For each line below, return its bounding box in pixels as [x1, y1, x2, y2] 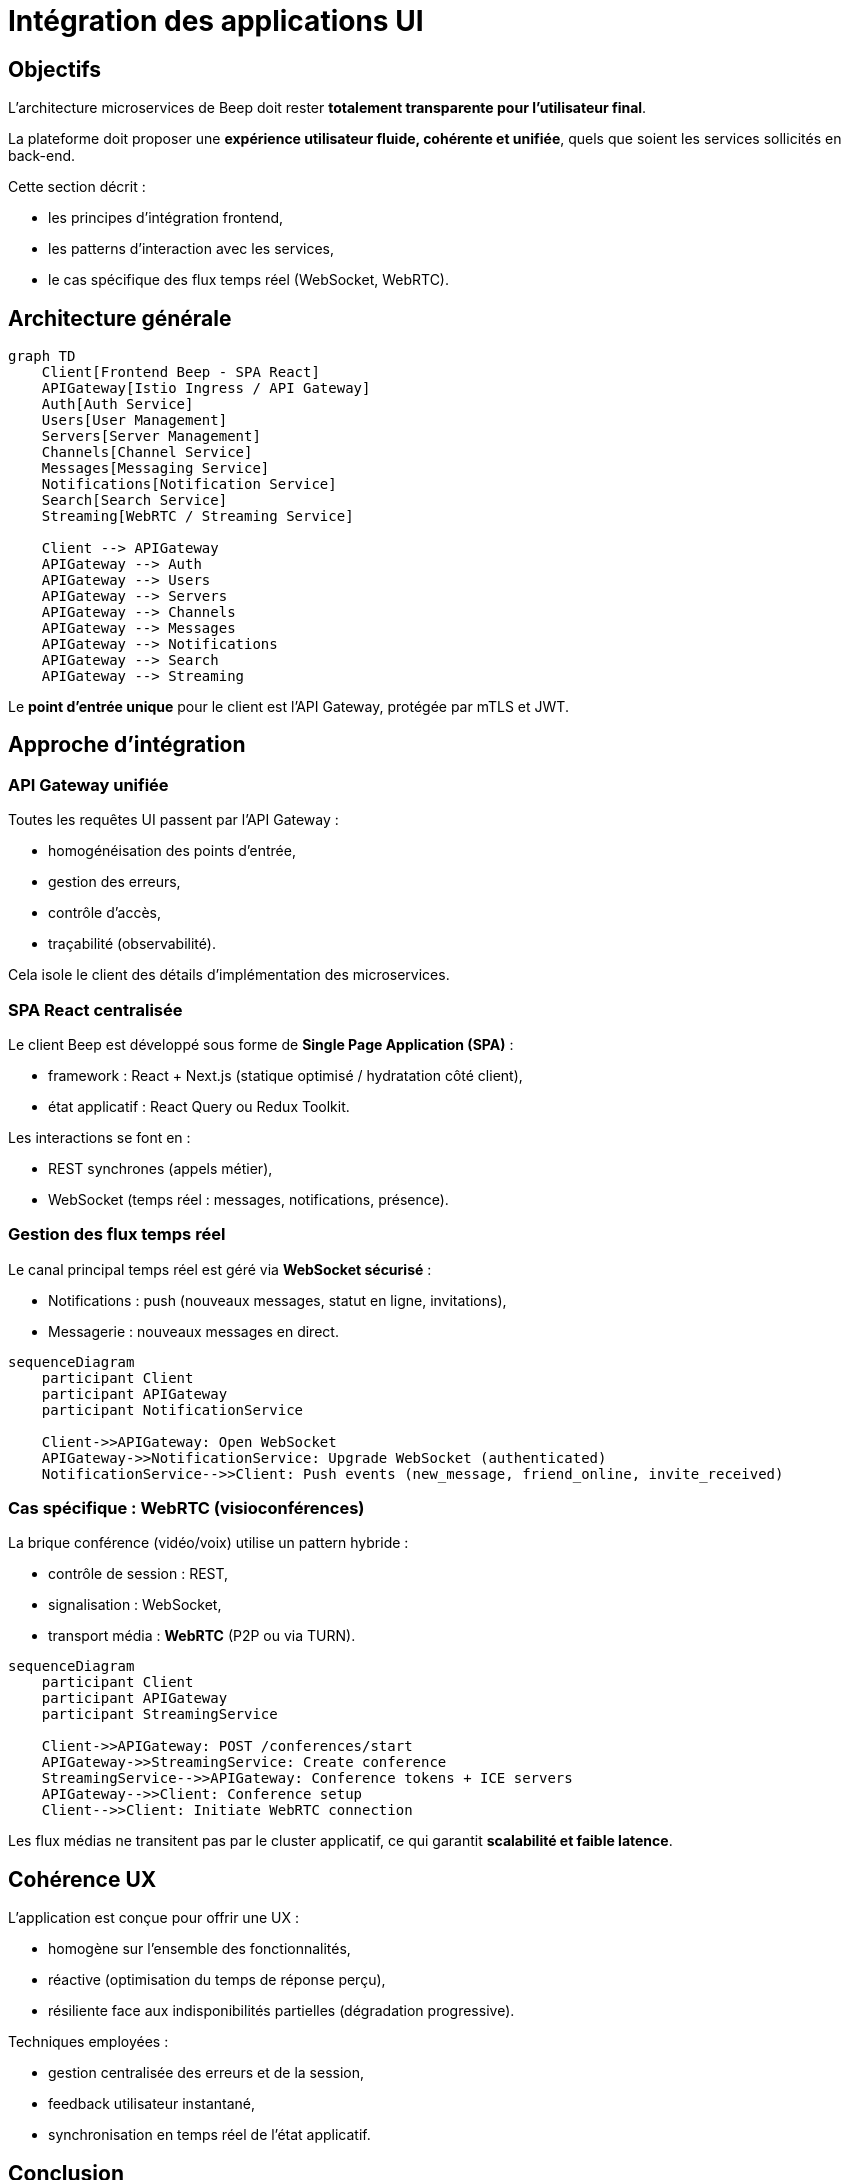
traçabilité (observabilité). [48, 935, 216, 953]
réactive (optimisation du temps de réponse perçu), [48, 1971, 386, 1989]
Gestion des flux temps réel [8, 1224, 226, 1245]
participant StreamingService [41, 1706, 278, 1723]
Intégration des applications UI [8, 4, 424, 38]
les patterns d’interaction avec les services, [48, 240, 335, 258]
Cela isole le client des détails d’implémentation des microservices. [8, 966, 450, 984]
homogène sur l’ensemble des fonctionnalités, [48, 1940, 351, 1958]
